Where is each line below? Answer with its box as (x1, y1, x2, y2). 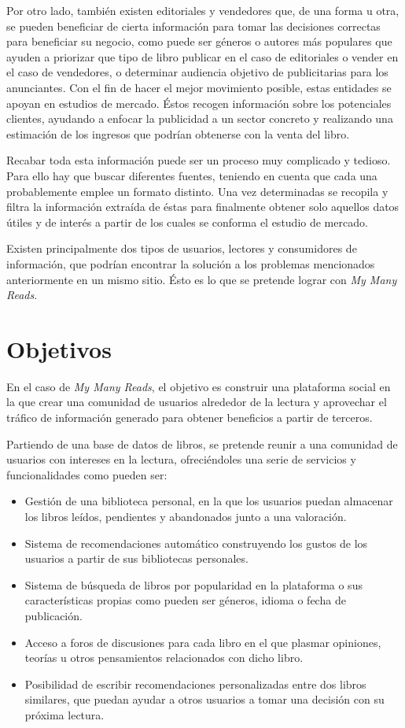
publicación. (24, 607, 83, 623)
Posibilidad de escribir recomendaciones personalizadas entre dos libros (24, 675, 366, 692)
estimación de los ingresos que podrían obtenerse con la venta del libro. (6, 125, 350, 142)
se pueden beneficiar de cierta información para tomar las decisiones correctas (6, 17, 381, 34)
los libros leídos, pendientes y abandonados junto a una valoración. (24, 508, 347, 524)
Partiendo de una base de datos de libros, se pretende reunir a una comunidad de (6, 435, 398, 452)
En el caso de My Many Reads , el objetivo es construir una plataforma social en (6, 378, 391, 394)
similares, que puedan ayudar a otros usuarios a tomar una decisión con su (24, 691, 385, 708)
